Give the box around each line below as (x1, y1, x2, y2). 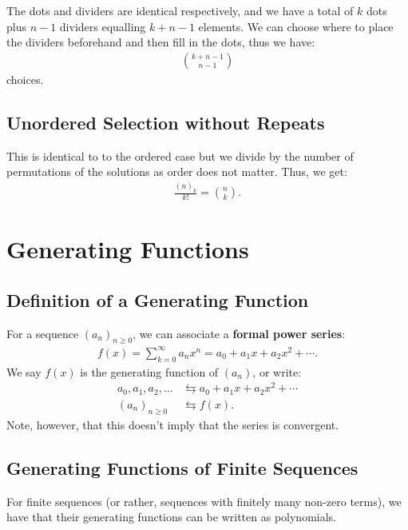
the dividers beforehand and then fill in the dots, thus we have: (6, 34, 315, 50)
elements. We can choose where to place (198, 18, 394, 34)
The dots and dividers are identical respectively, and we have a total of (6, 2, 354, 18)
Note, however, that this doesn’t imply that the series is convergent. (6, 416, 339, 432)
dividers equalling (59, 18, 146, 34)
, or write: (252, 363, 302, 380)
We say (6, 363, 42, 380)
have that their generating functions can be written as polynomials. (6, 508, 336, 525)
